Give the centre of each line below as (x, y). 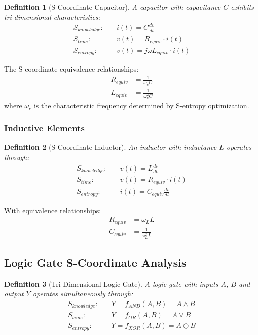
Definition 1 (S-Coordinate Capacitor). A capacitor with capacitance (113, 7)
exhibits (242, 7)
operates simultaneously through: (83, 294)
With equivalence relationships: (53, 210)
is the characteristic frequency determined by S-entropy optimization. (141, 105)
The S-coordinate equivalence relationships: (71, 69)
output (14, 294)
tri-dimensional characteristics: (52, 16)
